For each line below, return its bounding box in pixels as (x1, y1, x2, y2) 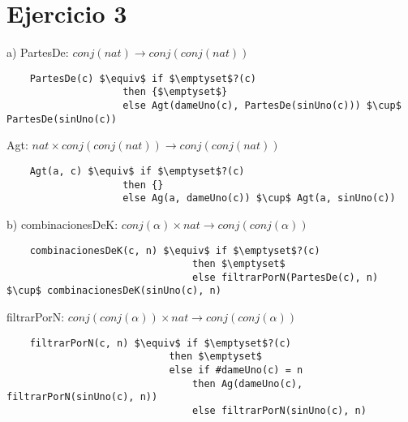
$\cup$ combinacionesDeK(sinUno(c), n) (6, 285, 221, 297)
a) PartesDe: (6, 44, 69, 61)
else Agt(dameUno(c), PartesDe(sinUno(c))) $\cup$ (122, 100, 402, 112)
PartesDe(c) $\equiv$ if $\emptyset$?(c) (29, 72, 256, 84)
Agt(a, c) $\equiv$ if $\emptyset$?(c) (29, 165, 245, 177)
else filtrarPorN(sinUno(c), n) (192, 405, 367, 416)
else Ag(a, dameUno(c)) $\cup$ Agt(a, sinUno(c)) (122, 192, 396, 205)
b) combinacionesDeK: (6, 215, 118, 232)
